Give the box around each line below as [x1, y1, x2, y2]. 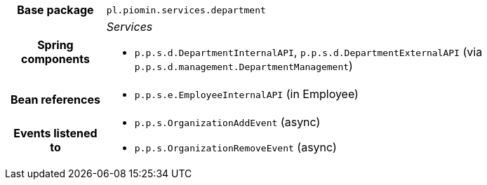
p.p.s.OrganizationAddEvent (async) [134, 115, 321, 129]
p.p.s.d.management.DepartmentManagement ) [134, 59, 353, 73]
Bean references [10, 92, 100, 107]
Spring [37, 38, 74, 52]
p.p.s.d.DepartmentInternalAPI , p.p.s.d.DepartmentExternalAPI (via [134, 45, 483, 59]
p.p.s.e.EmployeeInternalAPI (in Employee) [134, 87, 359, 101]
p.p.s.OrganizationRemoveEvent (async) [134, 140, 337, 154]
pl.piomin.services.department [106, 4, 266, 15]
